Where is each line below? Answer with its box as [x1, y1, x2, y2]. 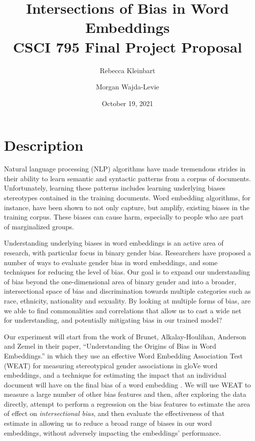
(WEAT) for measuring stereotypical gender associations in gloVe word [4, 360, 218, 370]
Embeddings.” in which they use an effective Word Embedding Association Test [4, 350, 243, 360]
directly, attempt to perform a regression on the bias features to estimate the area [4, 398, 250, 409]
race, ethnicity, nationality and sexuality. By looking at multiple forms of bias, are [4, 295, 251, 305]
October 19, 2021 [102, 98, 153, 108]
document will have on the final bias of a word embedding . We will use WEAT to [4, 379, 251, 389]
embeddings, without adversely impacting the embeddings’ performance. [4, 427, 221, 438]
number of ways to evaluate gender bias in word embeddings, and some [4, 257, 218, 267]
